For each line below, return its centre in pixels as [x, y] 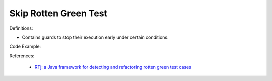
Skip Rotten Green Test [58, 13]
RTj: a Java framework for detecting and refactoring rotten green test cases [113, 67]
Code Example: [25, 47]
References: [22, 56]
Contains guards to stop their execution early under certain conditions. [95, 37]
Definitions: [21, 28]
